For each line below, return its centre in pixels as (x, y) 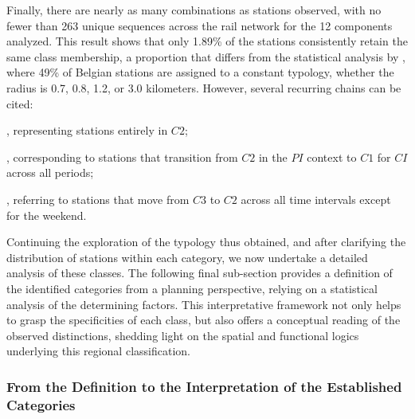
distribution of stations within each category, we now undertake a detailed (187, 257)
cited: (20, 103)
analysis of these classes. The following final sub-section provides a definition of (200, 273)
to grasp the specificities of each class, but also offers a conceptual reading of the (204, 320)
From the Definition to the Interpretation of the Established (204, 386)
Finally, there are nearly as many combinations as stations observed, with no (194, 10)
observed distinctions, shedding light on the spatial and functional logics (183, 335)
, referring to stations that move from (98, 199)
